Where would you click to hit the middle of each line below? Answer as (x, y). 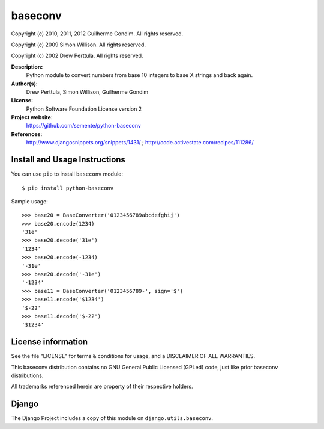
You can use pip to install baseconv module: (67, 174)
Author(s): (25, 84)
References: (27, 134)
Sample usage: (29, 201)
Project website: (32, 117)
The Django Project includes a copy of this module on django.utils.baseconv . (112, 418)
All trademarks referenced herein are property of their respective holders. (102, 387)
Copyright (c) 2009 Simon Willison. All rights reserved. (79, 45)
